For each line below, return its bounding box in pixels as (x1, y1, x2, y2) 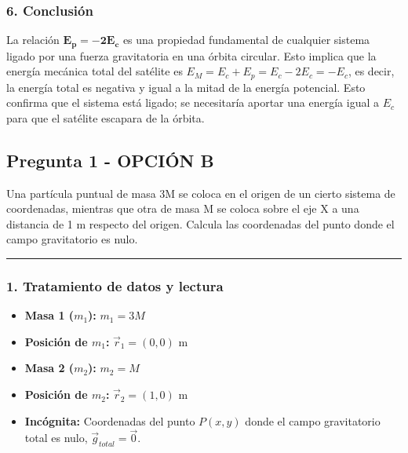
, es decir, (348, 63, 395, 79)
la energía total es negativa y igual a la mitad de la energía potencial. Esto (6, 79, 366, 95)
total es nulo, (24, 429, 88, 446)
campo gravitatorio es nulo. (6, 231, 138, 247)
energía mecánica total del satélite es (6, 63, 183, 79)
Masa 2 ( (24, 360, 75, 376)
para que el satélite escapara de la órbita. (6, 109, 205, 126)
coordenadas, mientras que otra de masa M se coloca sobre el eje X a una (6, 200, 359, 217)
